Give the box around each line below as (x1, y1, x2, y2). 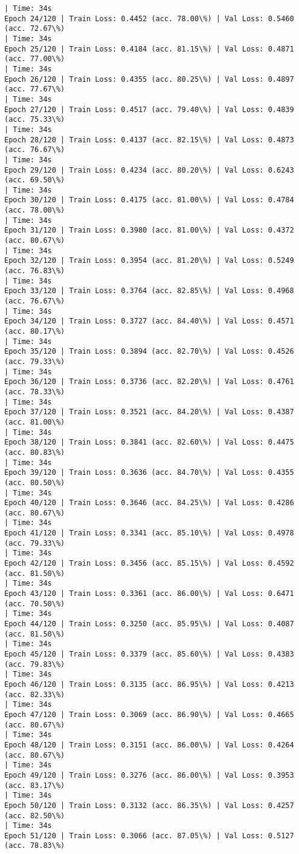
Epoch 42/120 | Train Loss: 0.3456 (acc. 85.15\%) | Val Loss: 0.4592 (4, 559, 294, 568)
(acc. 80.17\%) (4, 327, 65, 336)
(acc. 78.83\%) (4, 841, 65, 850)
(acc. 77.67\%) (4, 85, 65, 94)
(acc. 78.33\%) (4, 387, 65, 396)
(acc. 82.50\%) (4, 811, 65, 820)
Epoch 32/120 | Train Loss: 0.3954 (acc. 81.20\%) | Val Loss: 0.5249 (4, 256, 294, 265)
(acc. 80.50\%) (4, 478, 65, 487)
